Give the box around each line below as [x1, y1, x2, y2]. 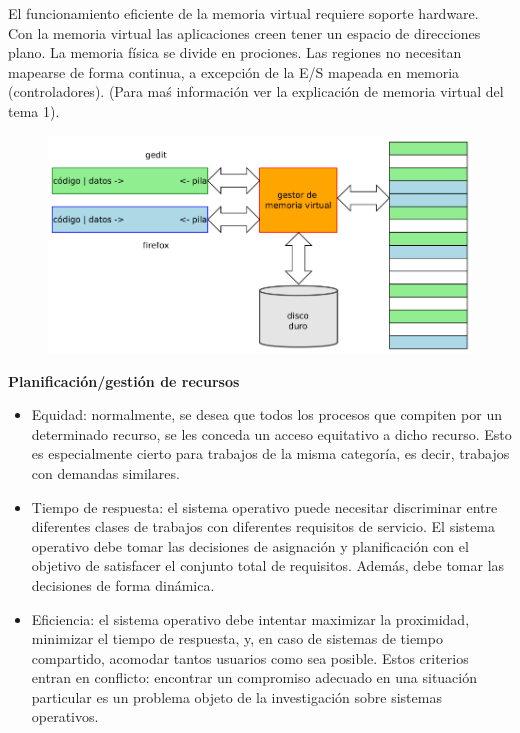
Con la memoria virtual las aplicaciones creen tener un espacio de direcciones [8, 22, 481, 43]
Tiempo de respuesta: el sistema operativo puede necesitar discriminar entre [31, 496, 498, 517]
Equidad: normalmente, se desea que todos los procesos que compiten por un [31, 404, 502, 425]
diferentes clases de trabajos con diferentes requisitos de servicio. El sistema [31, 516, 495, 537]
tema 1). [8, 100, 60, 121]
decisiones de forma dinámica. [31, 574, 215, 595]
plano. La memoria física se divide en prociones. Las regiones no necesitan [8, 42, 462, 63]
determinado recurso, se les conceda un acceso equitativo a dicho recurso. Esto [31, 423, 512, 444]
